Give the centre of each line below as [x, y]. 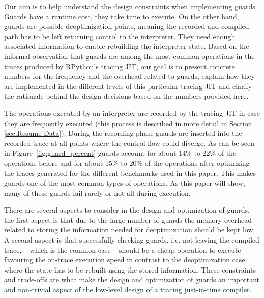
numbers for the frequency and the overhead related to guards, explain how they [130, 76]
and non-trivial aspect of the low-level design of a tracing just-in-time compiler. [128, 290]
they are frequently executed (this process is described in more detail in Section [128, 123]
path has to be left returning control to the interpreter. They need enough [120, 36]
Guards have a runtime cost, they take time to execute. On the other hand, [122, 16]
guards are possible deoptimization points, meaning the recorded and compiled [127, 26]
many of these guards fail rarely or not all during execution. [97, 192]
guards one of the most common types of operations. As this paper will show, [125, 183]
